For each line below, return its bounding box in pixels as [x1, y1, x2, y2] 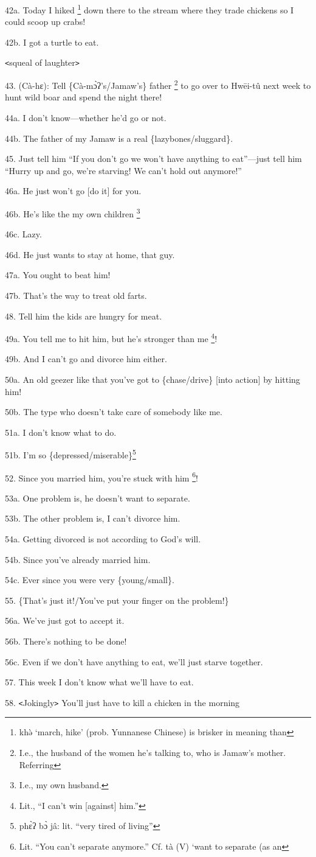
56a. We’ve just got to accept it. [5, 614, 125, 627]
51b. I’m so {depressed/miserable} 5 [5, 447, 136, 461]
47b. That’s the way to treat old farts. [5, 289, 147, 301]
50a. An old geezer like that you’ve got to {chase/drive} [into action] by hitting [5, 373, 300, 385]
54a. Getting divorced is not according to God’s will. [5, 533, 201, 545]
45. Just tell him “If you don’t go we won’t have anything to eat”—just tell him [5, 152, 302, 165]
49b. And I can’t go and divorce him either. [5, 352, 167, 365]
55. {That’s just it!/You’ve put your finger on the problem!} [5, 593, 229, 606]
